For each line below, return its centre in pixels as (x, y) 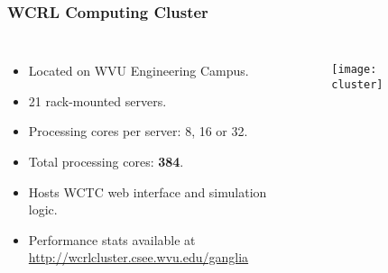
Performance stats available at (112, 239)
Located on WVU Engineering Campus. (139, 71)
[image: (354, 70)
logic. (43, 209)
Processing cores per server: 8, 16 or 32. (138, 131)
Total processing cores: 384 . (106, 161)
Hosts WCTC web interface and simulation (148, 191)
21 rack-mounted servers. (97, 100)
